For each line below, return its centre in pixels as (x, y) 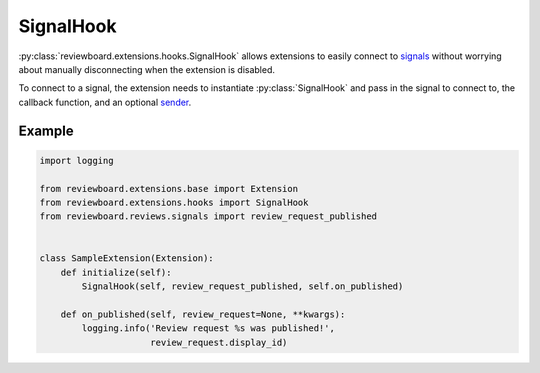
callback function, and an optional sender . (105, 102)
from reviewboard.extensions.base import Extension (169, 188)
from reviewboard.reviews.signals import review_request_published (208, 216)
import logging (76, 160)
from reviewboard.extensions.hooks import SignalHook (174, 202)
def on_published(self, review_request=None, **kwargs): (203, 314)
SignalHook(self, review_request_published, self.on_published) (242, 286)
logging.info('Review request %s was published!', (208, 328)
